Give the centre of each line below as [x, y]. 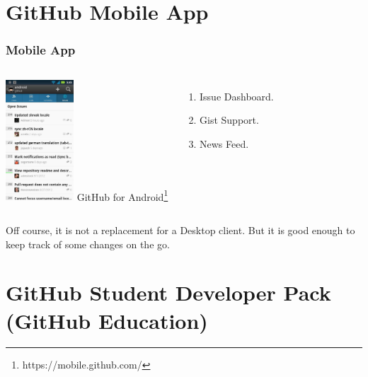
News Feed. [224, 143]
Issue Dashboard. [237, 96]
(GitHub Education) [107, 320]
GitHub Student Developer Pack [168, 292]
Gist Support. [229, 120]
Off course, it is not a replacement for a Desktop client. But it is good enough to [180, 230]
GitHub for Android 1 [122, 195]
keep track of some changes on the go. [88, 244]
